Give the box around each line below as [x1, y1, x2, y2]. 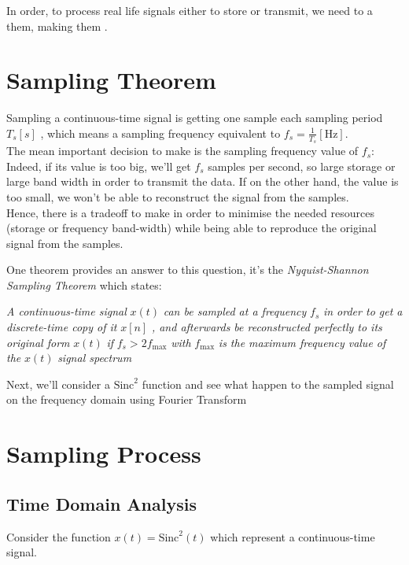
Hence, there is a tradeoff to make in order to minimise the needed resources [6, 204, 374, 220]
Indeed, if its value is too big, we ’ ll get [6, 157, 191, 174]
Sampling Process [6, 438, 201, 470]
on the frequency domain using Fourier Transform [6, 391, 247, 408]
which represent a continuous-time [210, 528, 375, 545]
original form [6, 334, 70, 350]
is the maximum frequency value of [218, 334, 386, 350]
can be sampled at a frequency [163, 303, 307, 319]
